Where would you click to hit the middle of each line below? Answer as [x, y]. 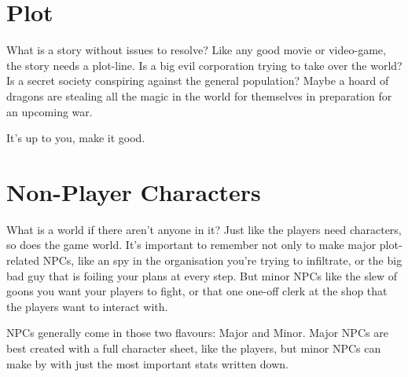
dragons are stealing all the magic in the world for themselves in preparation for [199, 95]
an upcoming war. [50, 111]
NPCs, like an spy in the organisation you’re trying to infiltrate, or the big [222, 260]
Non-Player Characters [134, 191]
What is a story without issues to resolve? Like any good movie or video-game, [196, 50]
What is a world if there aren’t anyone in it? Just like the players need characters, [204, 229]
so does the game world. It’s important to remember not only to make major [191, 245]
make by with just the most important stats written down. [147, 363]
